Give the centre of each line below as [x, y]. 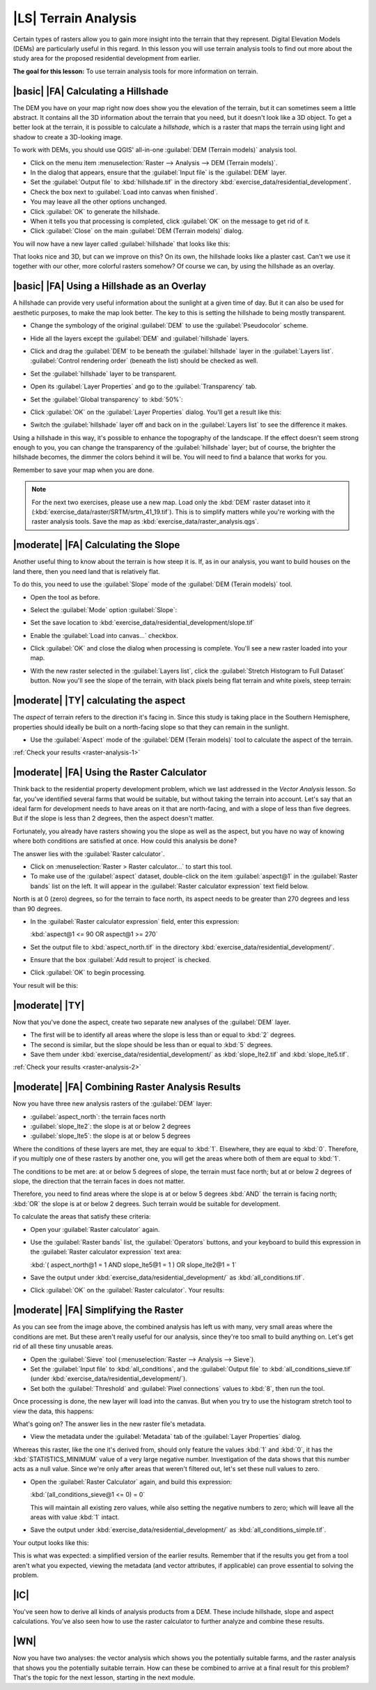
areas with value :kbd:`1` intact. [75, 1517]
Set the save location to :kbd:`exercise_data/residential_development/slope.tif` [142, 623]
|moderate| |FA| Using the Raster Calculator [110, 773]
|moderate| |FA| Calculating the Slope [96, 545]
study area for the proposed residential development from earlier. [107, 59]
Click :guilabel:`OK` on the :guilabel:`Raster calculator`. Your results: [127, 1291]
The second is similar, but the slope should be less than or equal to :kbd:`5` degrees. [151, 1044]
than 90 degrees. [38, 908]
